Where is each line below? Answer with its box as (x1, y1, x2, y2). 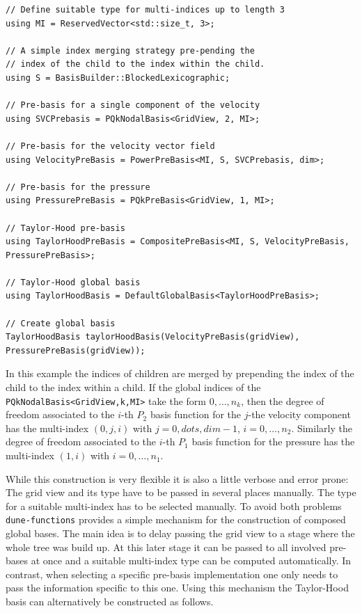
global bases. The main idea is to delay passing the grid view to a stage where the (6, 526, 355, 541)
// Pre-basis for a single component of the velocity (6, 100, 260, 111)
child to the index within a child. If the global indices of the (6, 380, 261, 395)
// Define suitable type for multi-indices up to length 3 (6, 5, 285, 15)
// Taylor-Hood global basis (6, 277, 141, 287)
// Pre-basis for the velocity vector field (6, 141, 215, 151)
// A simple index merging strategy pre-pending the (6, 45, 255, 56)
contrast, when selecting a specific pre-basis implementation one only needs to (6, 566, 338, 581)
